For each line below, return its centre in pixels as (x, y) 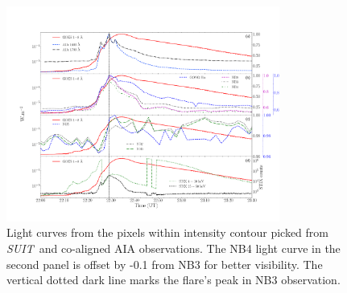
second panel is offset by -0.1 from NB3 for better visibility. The (165, 264)
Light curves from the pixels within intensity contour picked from (167, 232)
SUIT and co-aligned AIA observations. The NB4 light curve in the (173, 248)
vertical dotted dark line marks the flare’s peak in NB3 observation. (173, 280)
